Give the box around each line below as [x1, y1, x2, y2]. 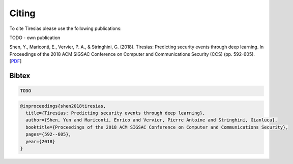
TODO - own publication [9, 35, 61, 41]
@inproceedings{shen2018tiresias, [20, 103, 106, 109]
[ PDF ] [9, 58, 22, 64]
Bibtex [9, 71, 31, 80]
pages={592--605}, [25, 132, 71, 137]
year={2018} [25, 139, 55, 144]
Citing [9, 8, 36, 19]
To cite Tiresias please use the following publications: [9, 25, 122, 31]
